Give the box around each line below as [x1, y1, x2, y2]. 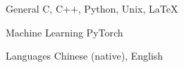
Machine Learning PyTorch [6, 25, 123, 39]
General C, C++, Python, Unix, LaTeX [6, 1, 178, 15]
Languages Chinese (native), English [6, 48, 164, 63]
